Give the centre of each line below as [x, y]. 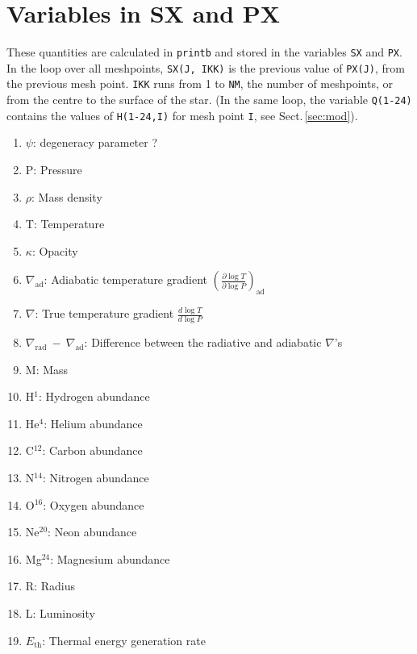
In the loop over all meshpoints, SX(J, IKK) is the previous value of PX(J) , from [206, 67]
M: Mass [47, 369]
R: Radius [50, 586]
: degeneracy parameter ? [95, 142]
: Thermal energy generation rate [124, 640]
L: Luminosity [60, 612]
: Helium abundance [93, 423]
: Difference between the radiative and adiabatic [203, 342]
